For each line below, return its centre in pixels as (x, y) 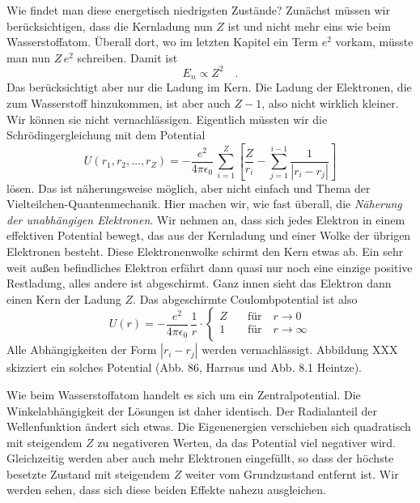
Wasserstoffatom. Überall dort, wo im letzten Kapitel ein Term (162, 42)
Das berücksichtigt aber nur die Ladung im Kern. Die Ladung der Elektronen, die (209, 87)
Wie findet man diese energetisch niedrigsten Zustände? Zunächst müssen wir (198, 10)
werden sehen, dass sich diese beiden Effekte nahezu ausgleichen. (166, 490)
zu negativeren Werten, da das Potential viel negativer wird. (247, 442)
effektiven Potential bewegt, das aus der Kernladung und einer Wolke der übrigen (209, 235)
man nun (29, 57)
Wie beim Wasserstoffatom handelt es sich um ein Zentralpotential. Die (184, 394)
